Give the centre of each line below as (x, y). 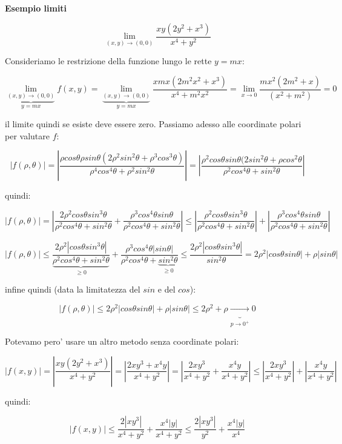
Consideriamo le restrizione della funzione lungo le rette (108, 61)
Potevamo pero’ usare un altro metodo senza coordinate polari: (122, 341)
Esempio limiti (36, 8)
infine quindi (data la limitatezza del (73, 289)
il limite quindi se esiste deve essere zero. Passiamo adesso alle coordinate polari (153, 123)
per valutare (27, 135)
